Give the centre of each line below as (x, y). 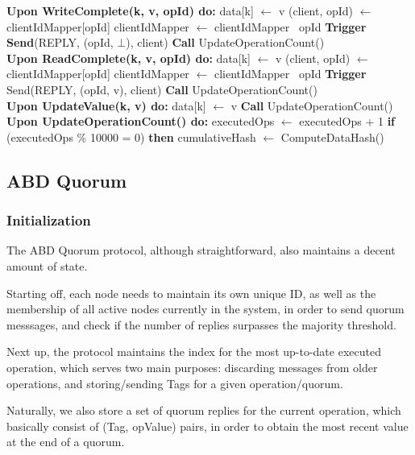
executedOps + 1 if (347, 121)
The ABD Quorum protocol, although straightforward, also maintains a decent (201, 250)
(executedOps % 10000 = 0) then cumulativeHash (131, 136)
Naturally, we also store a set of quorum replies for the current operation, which (204, 410)
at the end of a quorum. (66, 442)
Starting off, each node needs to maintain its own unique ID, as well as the (191, 293)
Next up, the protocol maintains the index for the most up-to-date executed (194, 352)
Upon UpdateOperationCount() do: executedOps (141, 121)
